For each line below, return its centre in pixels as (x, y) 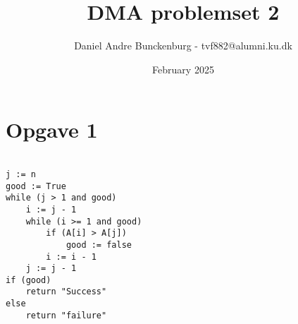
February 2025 (183, 69)
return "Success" (66, 292)
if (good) (29, 280)
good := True (36, 186)
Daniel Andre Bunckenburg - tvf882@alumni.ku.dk (183, 46)
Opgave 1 (52, 130)
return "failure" (66, 315)
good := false (99, 245)
